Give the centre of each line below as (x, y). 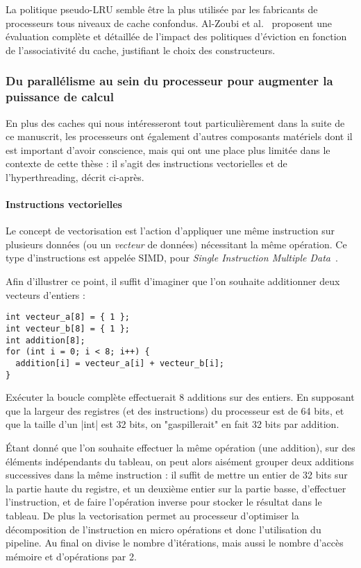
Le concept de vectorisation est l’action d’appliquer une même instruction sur (170, 231)
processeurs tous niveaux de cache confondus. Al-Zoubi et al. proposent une (169, 23)
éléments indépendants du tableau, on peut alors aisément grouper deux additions (180, 461)
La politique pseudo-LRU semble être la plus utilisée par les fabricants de (162, 9)
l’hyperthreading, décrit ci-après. (75, 177)
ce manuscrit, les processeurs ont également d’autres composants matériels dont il (179, 136)
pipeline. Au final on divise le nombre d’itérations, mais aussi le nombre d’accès (175, 543)
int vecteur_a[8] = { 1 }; (68, 317)
